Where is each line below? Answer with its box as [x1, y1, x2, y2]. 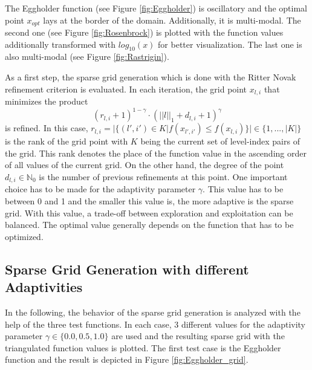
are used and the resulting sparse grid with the [111, 329, 285, 342]
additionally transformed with [5, 37, 115, 50]
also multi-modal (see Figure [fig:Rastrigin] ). [5, 50, 169, 63]
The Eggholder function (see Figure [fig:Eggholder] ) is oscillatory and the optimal [5, 2, 307, 14]
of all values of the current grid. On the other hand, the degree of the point [5, 158, 284, 171]
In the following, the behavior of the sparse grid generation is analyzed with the [5, 305, 301, 318]
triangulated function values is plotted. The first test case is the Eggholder [5, 341, 281, 354]
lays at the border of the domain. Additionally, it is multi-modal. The [43, 13, 301, 26]
